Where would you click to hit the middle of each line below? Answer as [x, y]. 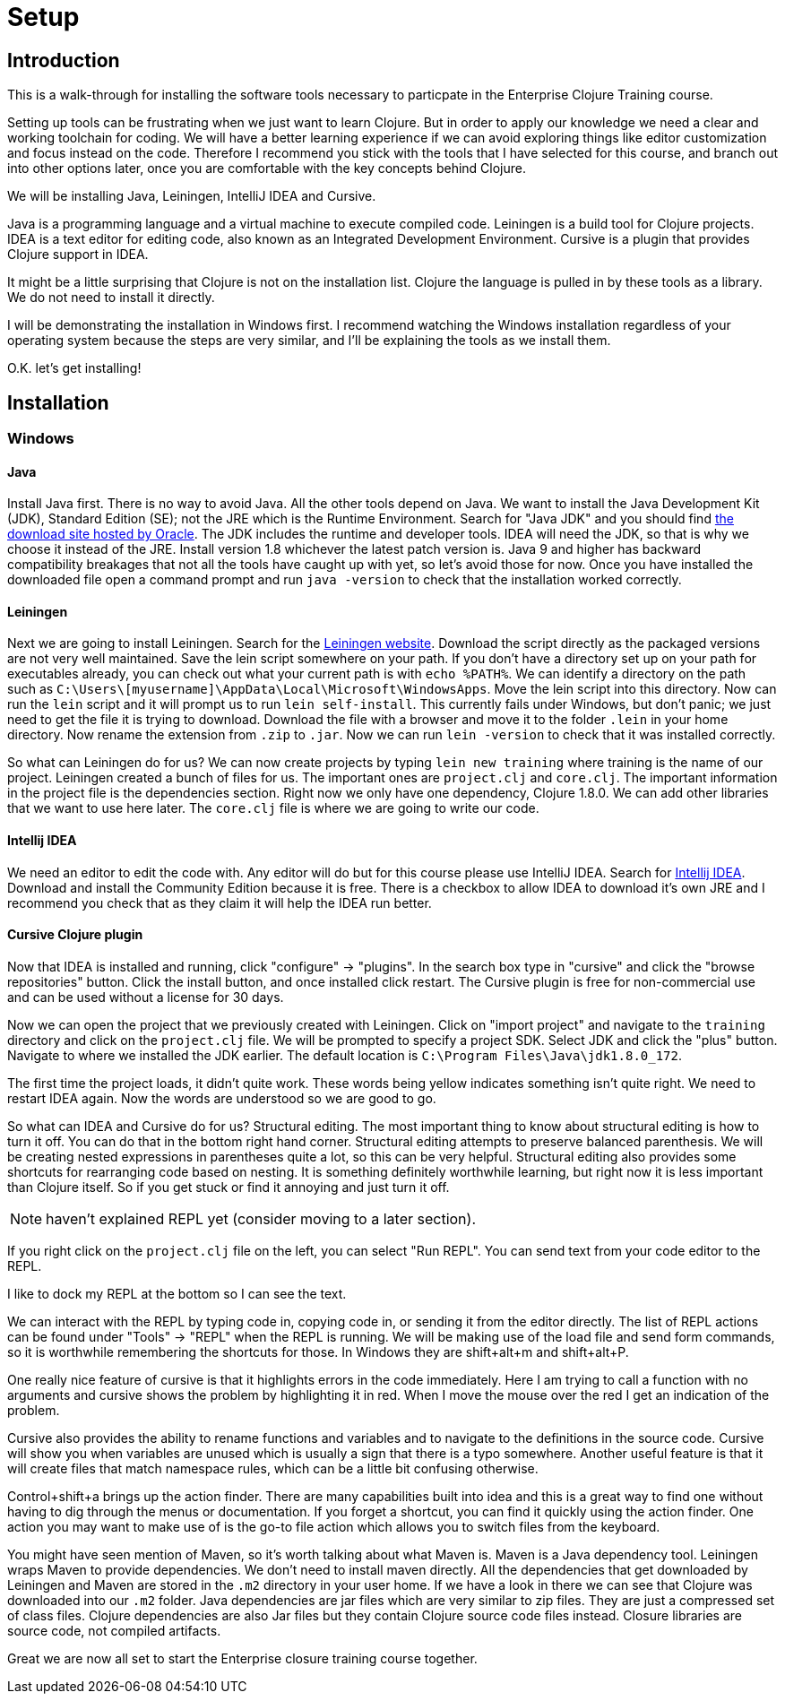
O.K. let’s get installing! [74, 368]
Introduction [64, 60]
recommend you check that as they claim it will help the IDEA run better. [220, 902]
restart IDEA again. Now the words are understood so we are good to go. [222, 1098]
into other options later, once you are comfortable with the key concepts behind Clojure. [267, 168]
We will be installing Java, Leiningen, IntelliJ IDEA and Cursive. [192, 196]
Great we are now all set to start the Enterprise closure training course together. [242, 1658]
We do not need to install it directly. [111, 298]
